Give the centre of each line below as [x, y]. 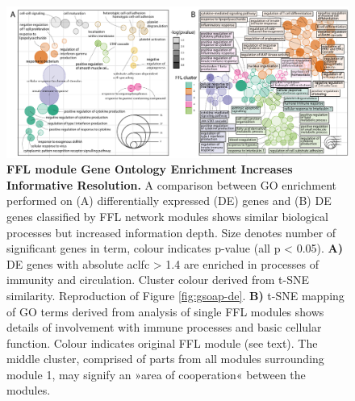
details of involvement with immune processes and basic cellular [164, 327]
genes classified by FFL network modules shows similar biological [167, 216]
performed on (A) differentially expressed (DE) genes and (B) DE [169, 200]
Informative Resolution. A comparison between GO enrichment [171, 184]
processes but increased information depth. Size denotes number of [171, 232]
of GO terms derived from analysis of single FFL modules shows [165, 311]
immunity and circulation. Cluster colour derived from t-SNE [158, 280]
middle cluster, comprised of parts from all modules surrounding [165, 359]
